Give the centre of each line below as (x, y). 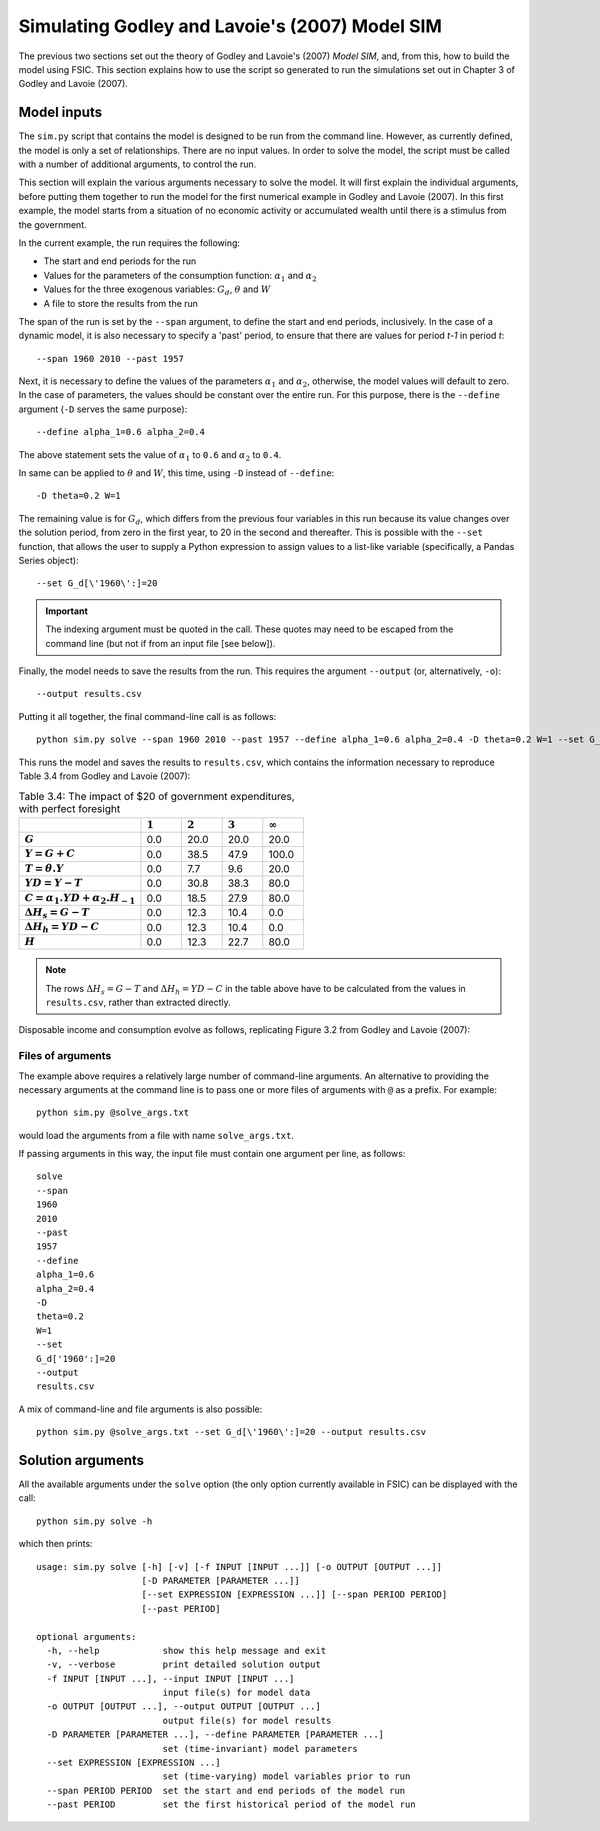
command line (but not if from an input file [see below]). (160, 643)
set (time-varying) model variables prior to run (286, 1776)
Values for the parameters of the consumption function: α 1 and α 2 (180, 276)
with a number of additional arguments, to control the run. (137, 164)
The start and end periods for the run (120, 261)
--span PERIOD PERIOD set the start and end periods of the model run (226, 1790)
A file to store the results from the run (121, 303)
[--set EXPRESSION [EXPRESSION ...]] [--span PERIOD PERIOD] (294, 1594)
